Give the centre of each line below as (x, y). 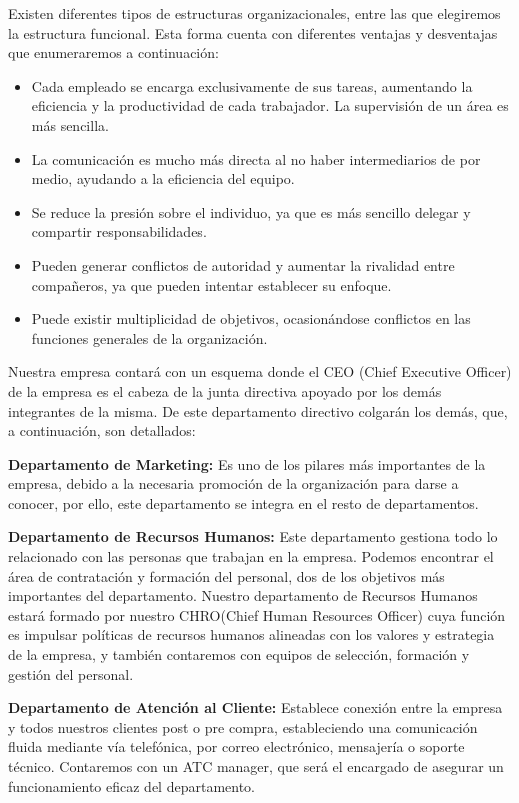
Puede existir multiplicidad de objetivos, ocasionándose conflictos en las (251, 318)
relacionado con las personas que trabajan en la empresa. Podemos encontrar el (251, 556)
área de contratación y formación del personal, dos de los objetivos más (226, 575)
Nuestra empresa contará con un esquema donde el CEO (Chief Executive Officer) (260, 371)
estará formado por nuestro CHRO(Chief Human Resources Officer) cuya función (257, 614)
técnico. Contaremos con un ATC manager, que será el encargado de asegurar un (256, 766)
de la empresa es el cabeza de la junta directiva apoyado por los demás (225, 390)
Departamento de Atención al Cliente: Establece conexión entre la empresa (255, 707)
